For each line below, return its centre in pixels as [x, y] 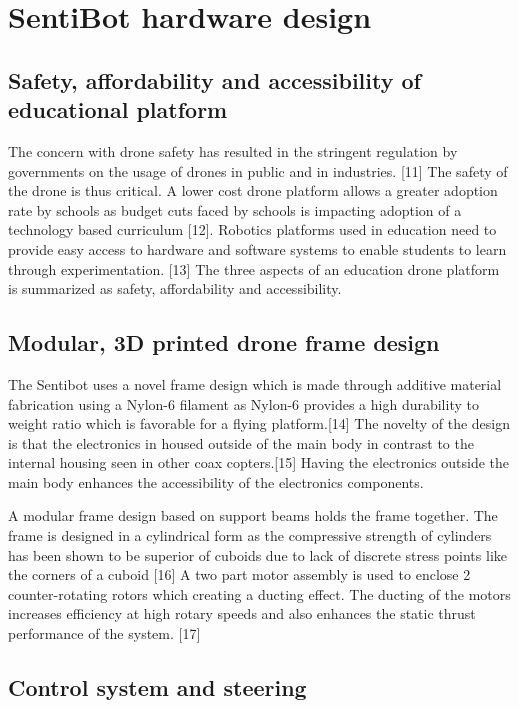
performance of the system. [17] [104, 633]
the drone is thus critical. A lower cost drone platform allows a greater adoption [253, 190]
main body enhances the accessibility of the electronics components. [216, 481]
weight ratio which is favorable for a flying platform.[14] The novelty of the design [259, 423]
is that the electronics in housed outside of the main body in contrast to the [241, 442]
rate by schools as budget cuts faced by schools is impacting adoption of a [235, 209]
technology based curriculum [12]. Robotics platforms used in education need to [252, 229]
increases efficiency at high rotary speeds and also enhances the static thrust [242, 613]
